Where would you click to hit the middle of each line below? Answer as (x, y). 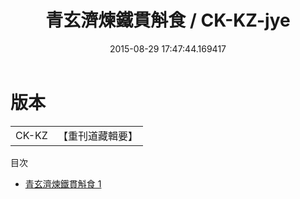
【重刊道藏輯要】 (97, 136)
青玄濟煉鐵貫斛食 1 (63, 183)
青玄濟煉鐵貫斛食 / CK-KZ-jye (168, 20)
